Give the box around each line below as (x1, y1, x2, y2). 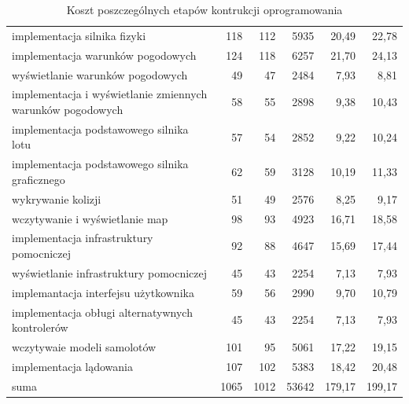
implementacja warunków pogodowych (12, 46, 197, 63)
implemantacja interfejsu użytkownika (12, 284, 194, 300)
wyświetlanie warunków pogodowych (12, 66, 188, 83)
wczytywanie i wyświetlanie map (12, 210, 168, 226)
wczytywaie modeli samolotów (12, 338, 157, 354)
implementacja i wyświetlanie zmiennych (12, 86, 208, 102)
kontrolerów (12, 319, 68, 336)
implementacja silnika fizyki (12, 27, 146, 43)
